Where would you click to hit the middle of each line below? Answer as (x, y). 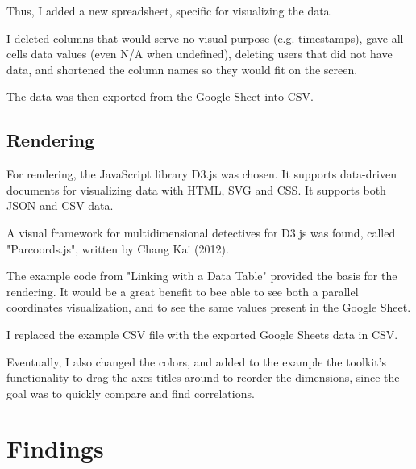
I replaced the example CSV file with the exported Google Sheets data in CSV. (202, 334)
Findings (55, 448)
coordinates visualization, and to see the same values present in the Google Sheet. (209, 307)
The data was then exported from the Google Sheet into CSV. (160, 96)
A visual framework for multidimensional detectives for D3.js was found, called (201, 232)
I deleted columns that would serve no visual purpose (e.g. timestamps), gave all (205, 38)
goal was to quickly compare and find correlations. (131, 393)
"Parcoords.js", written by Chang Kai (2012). (118, 248)
